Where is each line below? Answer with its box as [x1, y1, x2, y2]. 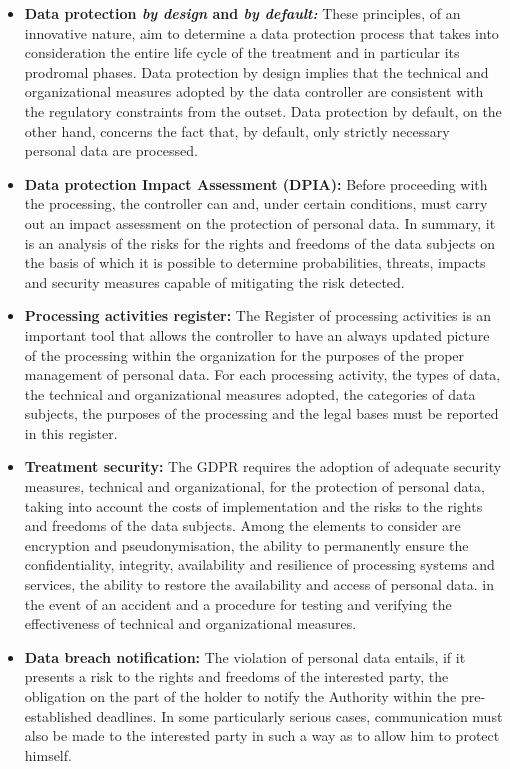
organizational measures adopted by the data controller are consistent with [24, 81, 484, 102]
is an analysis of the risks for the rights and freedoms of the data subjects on [24, 232, 496, 253]
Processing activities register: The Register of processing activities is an [24, 305, 492, 326]
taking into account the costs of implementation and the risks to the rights [24, 495, 483, 516]
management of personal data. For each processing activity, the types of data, [24, 364, 501, 385]
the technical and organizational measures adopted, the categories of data [24, 383, 476, 404]
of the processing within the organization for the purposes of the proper [24, 344, 465, 365]
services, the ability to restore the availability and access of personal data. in [24, 574, 495, 595]
